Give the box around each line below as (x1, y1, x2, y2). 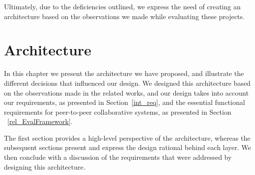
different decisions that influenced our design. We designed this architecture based (4, 77, 251, 88)
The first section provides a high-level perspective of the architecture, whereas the (4, 132, 251, 143)
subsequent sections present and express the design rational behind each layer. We (4, 142, 251, 152)
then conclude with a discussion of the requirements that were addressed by (4, 152, 232, 162)
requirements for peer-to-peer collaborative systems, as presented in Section (4, 106, 231, 117)
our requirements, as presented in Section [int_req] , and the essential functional (4, 97, 245, 107)
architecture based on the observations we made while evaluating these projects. (4, 11, 245, 21)
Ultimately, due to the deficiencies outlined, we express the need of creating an (4, 1, 241, 11)
